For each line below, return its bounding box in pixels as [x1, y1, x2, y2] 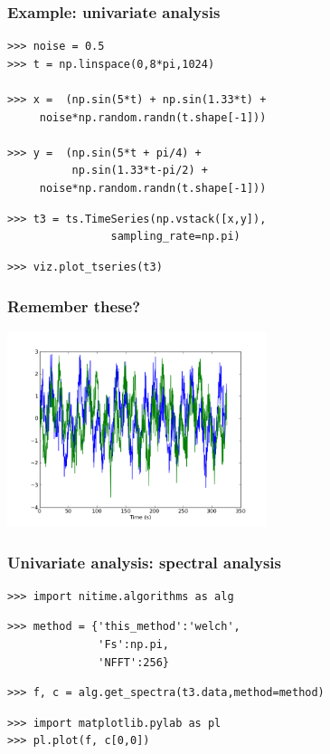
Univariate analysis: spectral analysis [7, 550, 281, 573]
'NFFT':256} [98, 655, 169, 669]
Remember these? [7, 295, 141, 318]
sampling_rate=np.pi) [110, 230, 240, 243]
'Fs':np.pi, [98, 637, 169, 651]
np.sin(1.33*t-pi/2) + [71, 164, 208, 177]
